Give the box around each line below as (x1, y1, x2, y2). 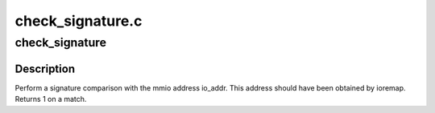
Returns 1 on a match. (14, 95, 87, 104)
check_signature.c (14, 12, 143, 30)
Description (14, 62, 76, 75)
